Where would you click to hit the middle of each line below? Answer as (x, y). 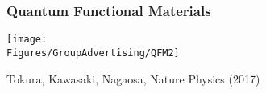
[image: (27, 40)
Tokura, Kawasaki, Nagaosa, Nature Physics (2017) (133, 78)
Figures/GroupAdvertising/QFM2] (93, 53)
